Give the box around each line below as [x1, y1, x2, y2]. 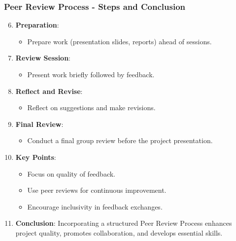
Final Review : [15, 119, 64, 129]
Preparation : [15, 20, 59, 30]
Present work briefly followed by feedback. [27, 69, 155, 79]
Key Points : [15, 151, 56, 162]
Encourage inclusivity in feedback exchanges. [27, 201, 163, 211]
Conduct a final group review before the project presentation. [27, 135, 213, 146]
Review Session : [15, 53, 70, 63]
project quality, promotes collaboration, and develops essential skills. [15, 227, 223, 238]
